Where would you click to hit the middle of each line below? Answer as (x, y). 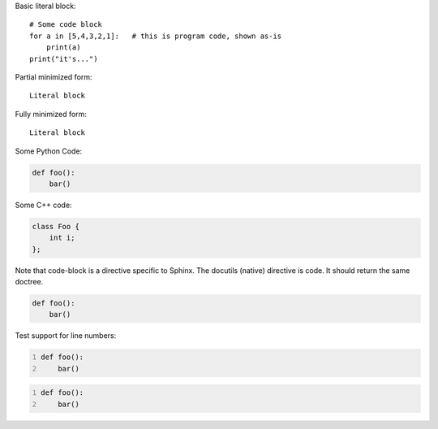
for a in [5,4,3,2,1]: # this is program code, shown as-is (156, 36)
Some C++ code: (43, 205)
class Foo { (56, 226)
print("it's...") (64, 58)
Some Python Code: (49, 151)
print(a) (63, 48)
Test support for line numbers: (66, 336)
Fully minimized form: (51, 114)
